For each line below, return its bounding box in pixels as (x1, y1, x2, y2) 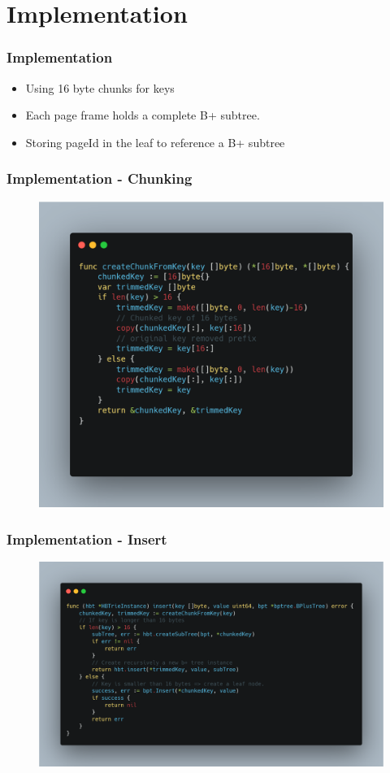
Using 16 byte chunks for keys (25, 79, 175, 96)
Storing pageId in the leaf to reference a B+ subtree (25, 133, 285, 150)
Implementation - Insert (6, 528, 167, 549)
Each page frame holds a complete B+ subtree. (25, 106, 260, 124)
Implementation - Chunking (6, 168, 193, 189)
